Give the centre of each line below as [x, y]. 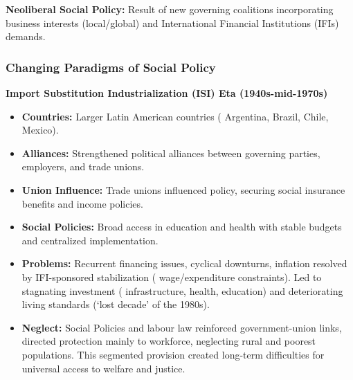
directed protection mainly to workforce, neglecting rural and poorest [169, 341]
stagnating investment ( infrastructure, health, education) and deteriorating [182, 290]
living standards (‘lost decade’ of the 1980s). [116, 304]
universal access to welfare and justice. [103, 368]
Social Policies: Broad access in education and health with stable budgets [182, 227]
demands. [26, 36]
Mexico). [40, 130]
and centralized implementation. [90, 240]
